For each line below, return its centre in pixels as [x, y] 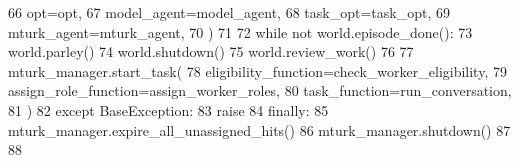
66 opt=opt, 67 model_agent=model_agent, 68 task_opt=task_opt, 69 [229, 12]
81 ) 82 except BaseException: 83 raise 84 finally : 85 [168, 109]
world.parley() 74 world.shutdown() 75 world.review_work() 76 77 [211, 51]
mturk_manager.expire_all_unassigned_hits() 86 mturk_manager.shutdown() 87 [259, 129]
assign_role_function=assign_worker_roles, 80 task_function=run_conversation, [260, 90]
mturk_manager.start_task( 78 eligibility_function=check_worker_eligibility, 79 [257, 70]
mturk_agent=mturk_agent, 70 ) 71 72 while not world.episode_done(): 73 [240, 31]
